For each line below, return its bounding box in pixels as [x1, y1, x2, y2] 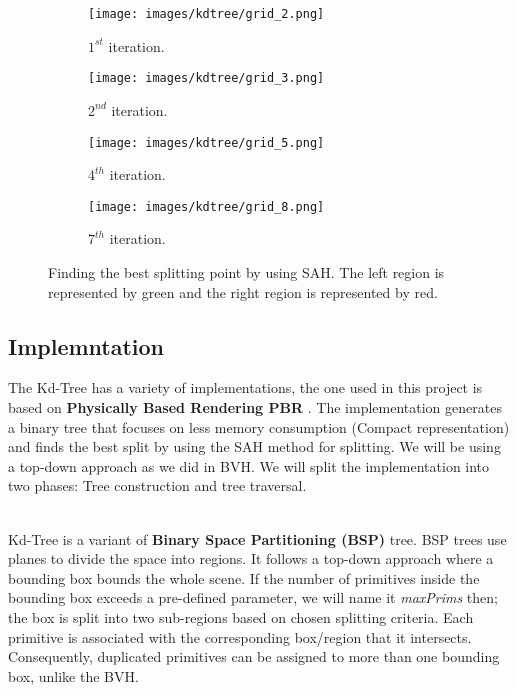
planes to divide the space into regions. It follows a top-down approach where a [8, 548, 494, 569]
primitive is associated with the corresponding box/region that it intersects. [8, 626, 472, 647]
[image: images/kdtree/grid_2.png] [88, 7, 325, 21]
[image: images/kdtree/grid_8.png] [88, 199, 325, 214]
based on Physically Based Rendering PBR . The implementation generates [8, 396, 502, 417]
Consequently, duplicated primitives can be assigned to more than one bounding [8, 646, 500, 667]
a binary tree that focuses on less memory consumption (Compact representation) [8, 416, 510, 437]
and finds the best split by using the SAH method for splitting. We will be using [8, 436, 501, 457]
